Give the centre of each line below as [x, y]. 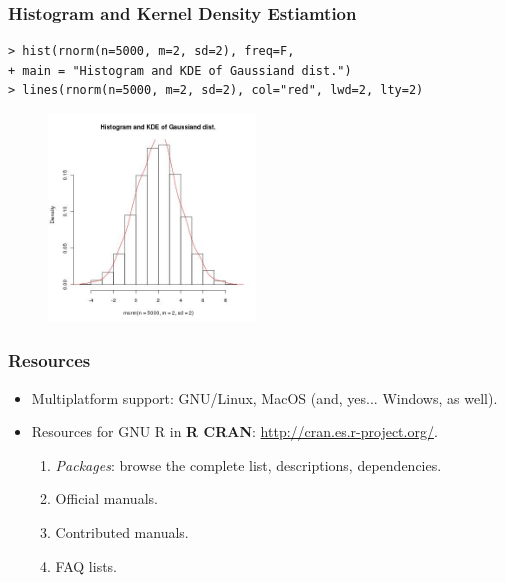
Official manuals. [106, 498]
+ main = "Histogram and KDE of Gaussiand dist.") [180, 70]
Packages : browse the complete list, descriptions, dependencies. [248, 464]
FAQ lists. [86, 565]
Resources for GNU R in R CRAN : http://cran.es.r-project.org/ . [234, 431]
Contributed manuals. [122, 532]
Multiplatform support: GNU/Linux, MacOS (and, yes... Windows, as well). [264, 397]
